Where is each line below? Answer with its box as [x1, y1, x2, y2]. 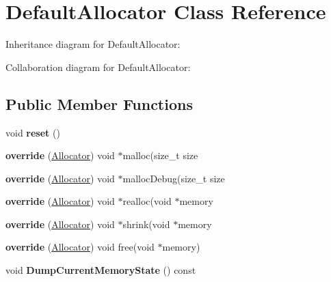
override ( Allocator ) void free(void [5, 240, 155, 254]
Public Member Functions [5, 93, 193, 114]
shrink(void [122, 216, 170, 231]
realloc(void [122, 194, 172, 208]
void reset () [5, 125, 60, 139]
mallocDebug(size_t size [122, 171, 225, 185]
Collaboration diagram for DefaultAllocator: [5, 59, 191, 74]
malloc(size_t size [122, 148, 198, 163]
